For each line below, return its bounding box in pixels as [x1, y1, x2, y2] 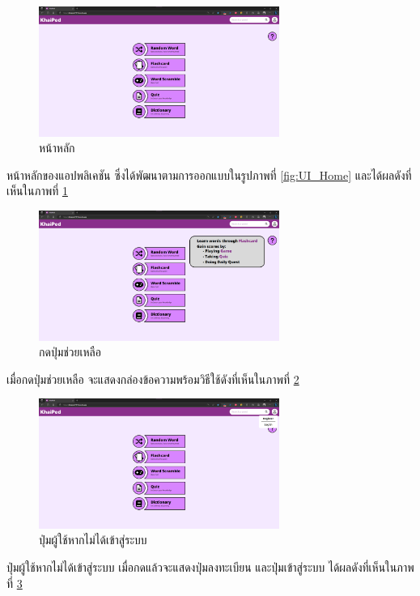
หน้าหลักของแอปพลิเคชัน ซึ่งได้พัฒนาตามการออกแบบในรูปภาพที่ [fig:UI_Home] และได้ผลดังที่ [6, 166, 412, 183]
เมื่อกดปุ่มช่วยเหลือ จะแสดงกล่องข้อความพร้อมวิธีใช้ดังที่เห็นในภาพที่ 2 [6, 370, 299, 387]
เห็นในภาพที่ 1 [6, 182, 68, 199]
